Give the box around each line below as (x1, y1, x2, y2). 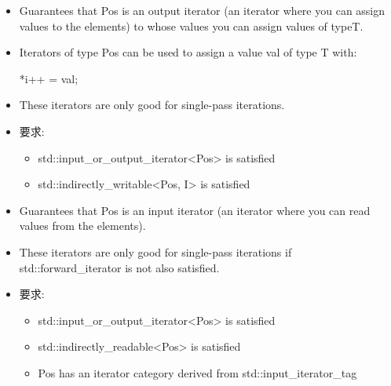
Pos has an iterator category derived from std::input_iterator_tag (38, 364, 357, 381)
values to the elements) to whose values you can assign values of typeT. (19, 17, 364, 34)
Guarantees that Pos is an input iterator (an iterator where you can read (19, 202, 371, 218)
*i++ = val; (19, 70, 79, 86)
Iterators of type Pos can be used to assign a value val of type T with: (19, 44, 357, 60)
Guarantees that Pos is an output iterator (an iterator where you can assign (19, 2, 386, 18)
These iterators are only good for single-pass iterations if (19, 243, 292, 260)
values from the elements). (19, 217, 146, 234)
